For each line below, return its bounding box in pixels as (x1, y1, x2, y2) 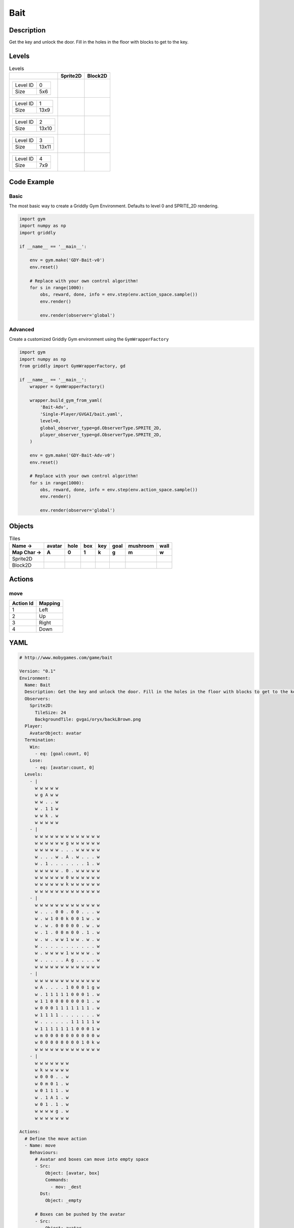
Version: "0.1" (19, 669, 56, 674)
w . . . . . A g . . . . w (35, 957, 100, 963)
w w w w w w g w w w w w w (35, 840, 100, 846)
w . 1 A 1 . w (35, 1094, 69, 1100)
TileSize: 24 (35, 710, 66, 715)
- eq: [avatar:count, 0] (35, 764, 95, 770)
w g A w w (35, 792, 59, 798)
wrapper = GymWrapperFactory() (29, 384, 105, 390)
